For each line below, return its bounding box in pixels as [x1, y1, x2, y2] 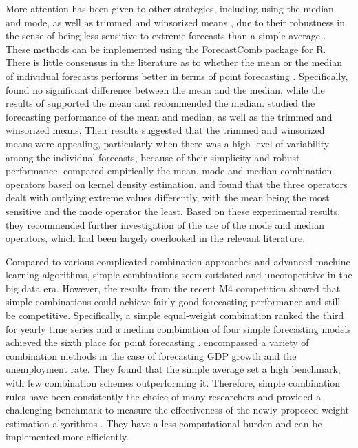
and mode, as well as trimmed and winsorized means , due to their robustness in [6, 14, 345, 29]
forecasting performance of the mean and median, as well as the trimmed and [6, 109, 333, 123]
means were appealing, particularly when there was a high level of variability [6, 136, 330, 150]
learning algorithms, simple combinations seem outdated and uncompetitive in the [6, 267, 352, 282]
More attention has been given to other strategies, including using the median [6, 1, 334, 15]
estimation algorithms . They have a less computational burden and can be [6, 416, 322, 430]
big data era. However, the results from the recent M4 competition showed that [6, 281, 341, 295]
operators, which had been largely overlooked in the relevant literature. [6, 231, 306, 245]
